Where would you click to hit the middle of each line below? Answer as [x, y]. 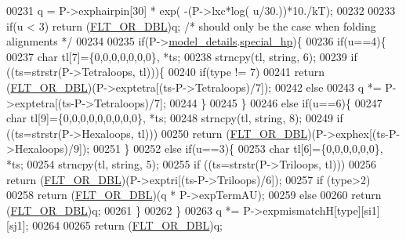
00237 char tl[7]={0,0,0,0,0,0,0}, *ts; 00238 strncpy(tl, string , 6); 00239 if [182, 56]
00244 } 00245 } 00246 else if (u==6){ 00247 [276, 102]
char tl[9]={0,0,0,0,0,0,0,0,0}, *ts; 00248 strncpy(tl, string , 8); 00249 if [175, 118]
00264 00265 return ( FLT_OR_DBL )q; [127, 225]
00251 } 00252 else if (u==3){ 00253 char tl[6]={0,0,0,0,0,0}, [238, 148]
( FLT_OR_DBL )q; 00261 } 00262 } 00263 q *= [123, 210]
